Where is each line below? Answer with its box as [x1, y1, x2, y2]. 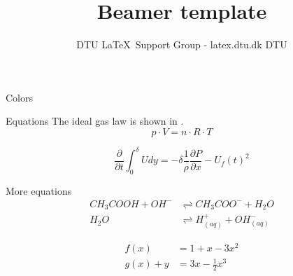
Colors [6, 90, 34, 104]
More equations [6, 184, 72, 198]
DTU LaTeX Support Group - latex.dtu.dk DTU [76, 37, 287, 52]
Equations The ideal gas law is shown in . [6, 113, 184, 128]
